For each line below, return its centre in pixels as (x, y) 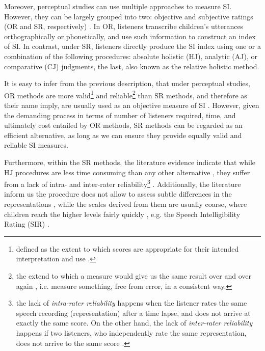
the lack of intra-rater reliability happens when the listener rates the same (131, 303)
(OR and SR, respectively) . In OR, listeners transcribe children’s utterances (124, 26)
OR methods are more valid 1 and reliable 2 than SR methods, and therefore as (126, 94)
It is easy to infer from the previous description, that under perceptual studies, (127, 83)
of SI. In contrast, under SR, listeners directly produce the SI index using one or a (132, 46)
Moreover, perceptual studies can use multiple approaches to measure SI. (118, 6)
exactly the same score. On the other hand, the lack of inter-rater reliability (134, 323)
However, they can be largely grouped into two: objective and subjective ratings (129, 16)
